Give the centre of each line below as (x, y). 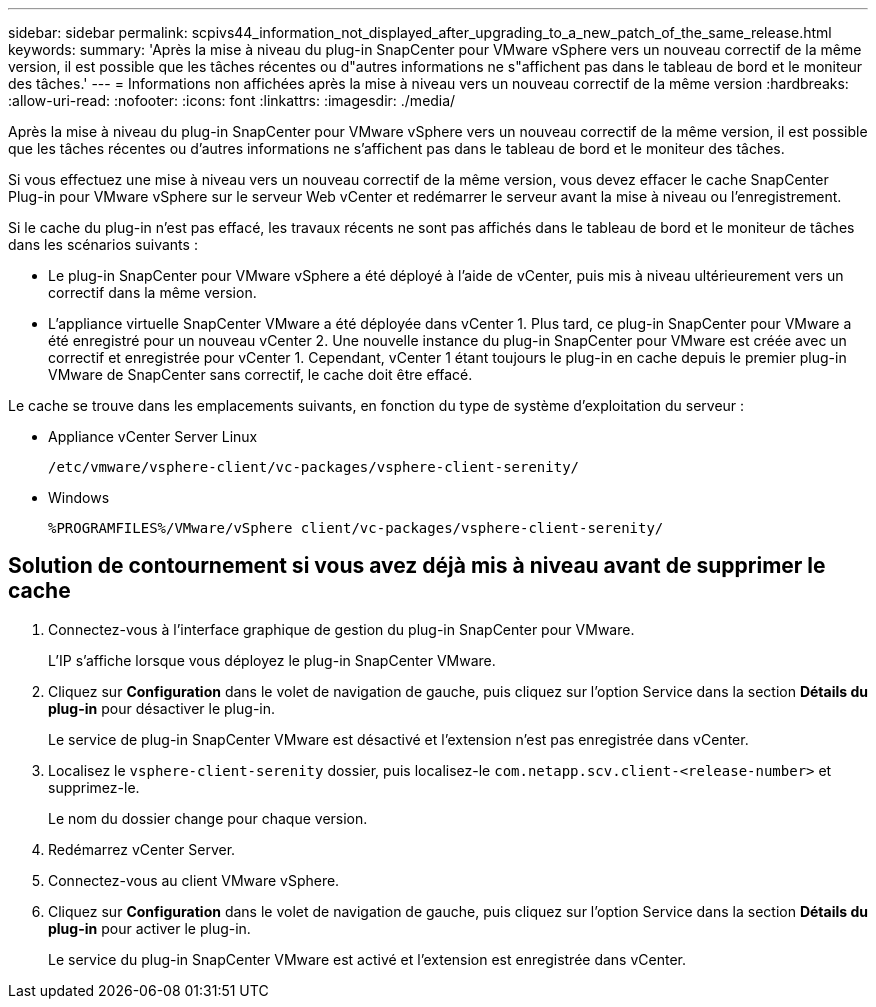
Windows (79, 497)
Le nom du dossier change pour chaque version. (208, 818)
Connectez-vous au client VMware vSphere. (194, 880)
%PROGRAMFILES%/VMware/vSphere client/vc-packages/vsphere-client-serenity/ (356, 528)
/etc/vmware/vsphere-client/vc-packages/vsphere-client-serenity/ (314, 467)
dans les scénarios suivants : (103, 244)
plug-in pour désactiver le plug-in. (162, 708)
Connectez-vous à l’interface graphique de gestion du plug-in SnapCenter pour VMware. (341, 629)
